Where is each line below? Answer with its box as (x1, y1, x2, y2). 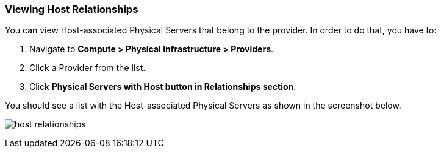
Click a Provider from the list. (29, 63, 146, 73)
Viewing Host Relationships (5, 3, 138, 15)
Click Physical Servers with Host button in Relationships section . (29, 81, 296, 92)
